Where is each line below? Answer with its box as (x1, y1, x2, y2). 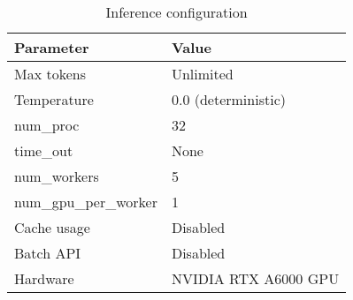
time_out (14, 140, 73, 161)
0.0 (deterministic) (171, 89, 286, 109)
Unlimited (171, 64, 234, 84)
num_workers (14, 166, 99, 186)
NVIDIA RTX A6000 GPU (171, 268, 340, 289)
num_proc (14, 115, 80, 135)
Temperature (14, 89, 94, 109)
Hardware (14, 268, 74, 289)
